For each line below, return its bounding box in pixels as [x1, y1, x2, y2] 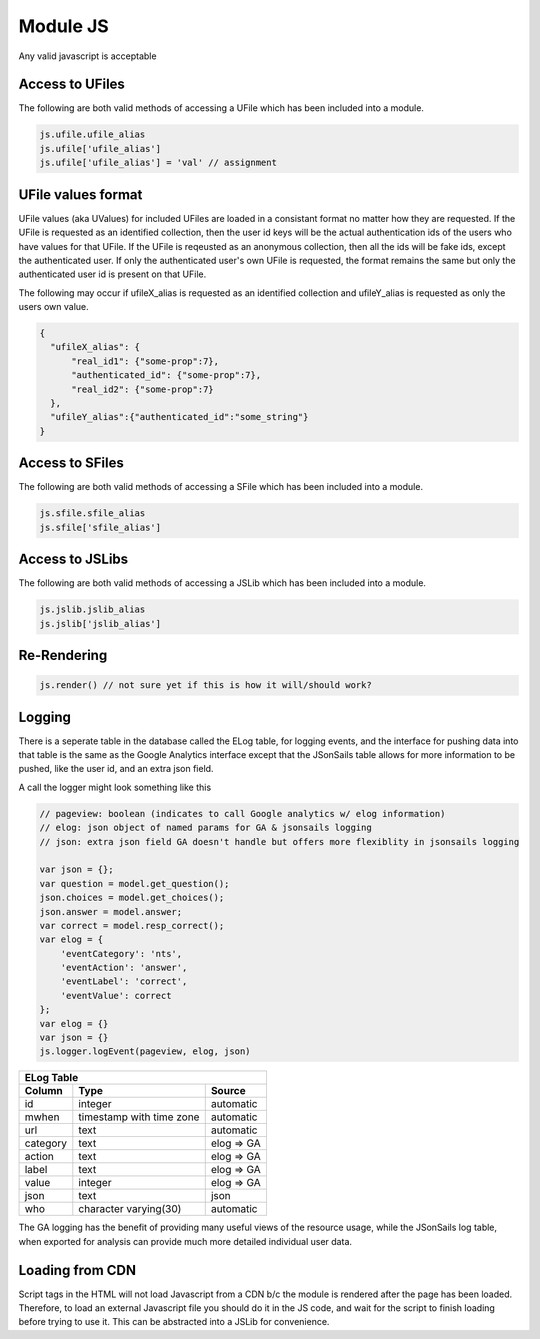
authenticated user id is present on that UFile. [18, 268, 207, 280]
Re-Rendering [18, 646, 108, 664]
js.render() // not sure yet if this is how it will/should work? [39, 680, 372, 691]
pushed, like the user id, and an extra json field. [18, 763, 214, 775]
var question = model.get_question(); [39, 878, 230, 889]
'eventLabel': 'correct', [60, 976, 188, 987]
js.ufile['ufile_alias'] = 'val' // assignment [39, 157, 277, 169]
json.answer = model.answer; [39, 906, 183, 917]
